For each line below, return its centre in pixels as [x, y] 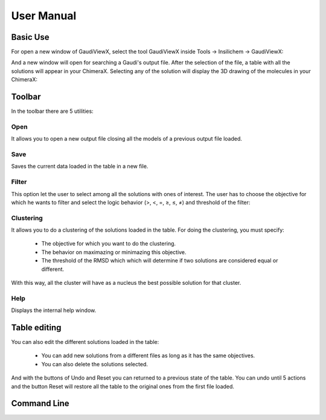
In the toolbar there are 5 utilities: [52, 111]
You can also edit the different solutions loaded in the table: [85, 342]
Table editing [36, 328]
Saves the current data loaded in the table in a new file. [80, 167]
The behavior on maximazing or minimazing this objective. [114, 252]
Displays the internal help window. [54, 310]
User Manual [44, 16]
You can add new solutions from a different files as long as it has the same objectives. [148, 355]
